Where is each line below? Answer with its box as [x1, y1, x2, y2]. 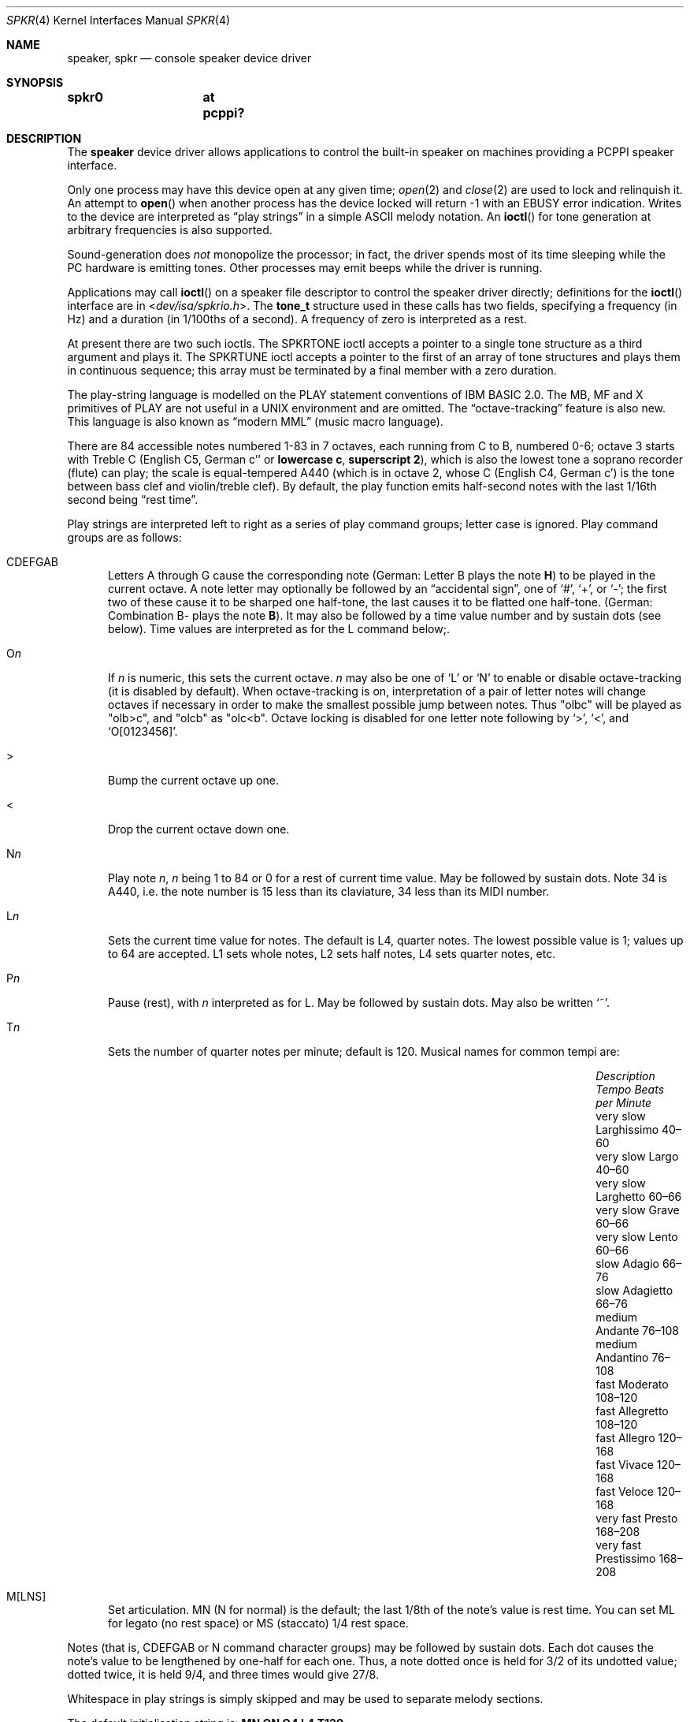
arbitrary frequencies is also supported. [67, 223, 273, 237]
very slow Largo [595, 1150, 679, 1163]
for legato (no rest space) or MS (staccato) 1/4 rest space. [108, 1616, 409, 1630]
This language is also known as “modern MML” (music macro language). [67, 415, 443, 428]
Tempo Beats [595, 1083, 665, 1096]
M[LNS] [6, 1590, 46, 1603]
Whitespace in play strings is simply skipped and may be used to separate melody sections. [67, 1692, 543, 1705]
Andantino [595, 1351, 649, 1364]
